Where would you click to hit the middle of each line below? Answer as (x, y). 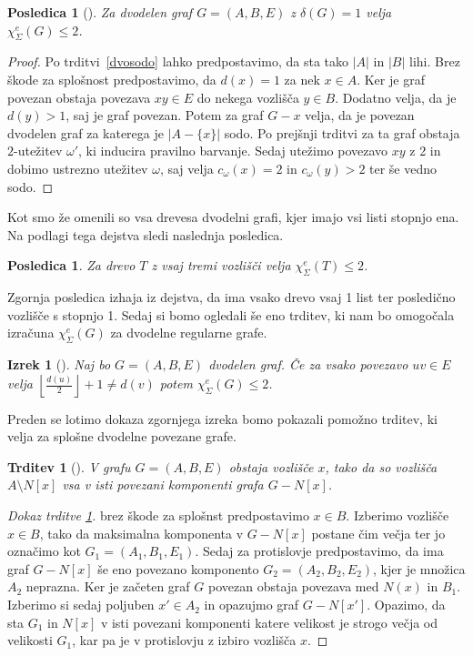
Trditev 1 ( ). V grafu (69, 466)
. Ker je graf (391, 79)
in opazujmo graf (252, 605)
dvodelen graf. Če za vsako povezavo (308, 364)
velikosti (30, 640)
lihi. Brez (435, 61)
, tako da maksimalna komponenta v (141, 533)
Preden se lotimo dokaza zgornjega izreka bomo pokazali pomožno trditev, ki (222, 418)
